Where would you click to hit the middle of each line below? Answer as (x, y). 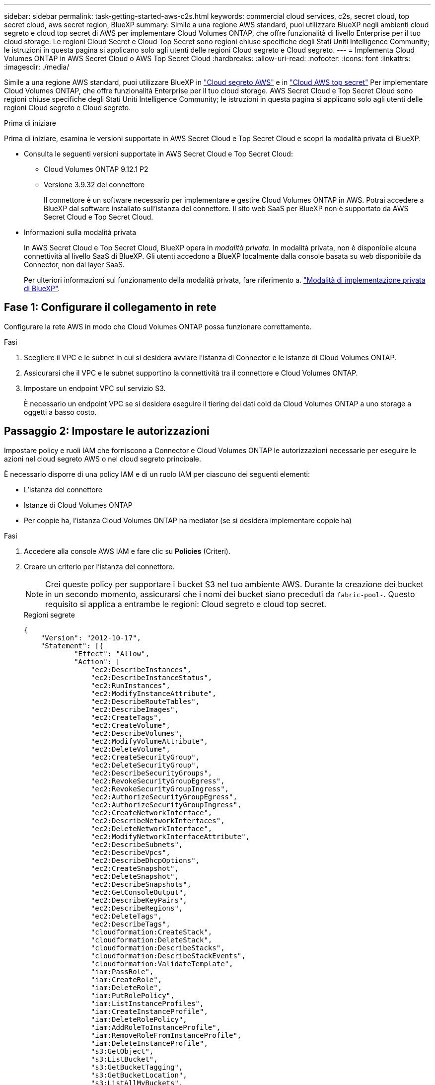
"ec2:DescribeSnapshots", (141, 884)
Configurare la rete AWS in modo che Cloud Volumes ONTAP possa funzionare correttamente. (158, 326)
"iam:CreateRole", (126, 979)
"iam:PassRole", (122, 971)
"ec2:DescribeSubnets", (137, 844)
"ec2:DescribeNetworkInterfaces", (158, 820)
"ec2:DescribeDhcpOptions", (145, 860)
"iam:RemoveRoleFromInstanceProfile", (166, 1035)
